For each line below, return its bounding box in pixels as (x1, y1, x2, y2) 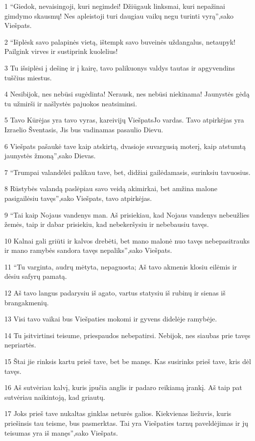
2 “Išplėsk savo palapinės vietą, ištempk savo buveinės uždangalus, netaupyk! (4, 36, 235, 47)
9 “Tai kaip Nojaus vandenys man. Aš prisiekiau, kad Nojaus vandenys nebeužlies (4, 209, 250, 220)
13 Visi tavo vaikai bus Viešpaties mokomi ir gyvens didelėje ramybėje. (4, 314, 217, 324)
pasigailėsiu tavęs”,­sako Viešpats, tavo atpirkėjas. (4, 193, 152, 203)
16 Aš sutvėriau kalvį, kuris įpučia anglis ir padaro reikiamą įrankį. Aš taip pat (4, 382, 242, 392)
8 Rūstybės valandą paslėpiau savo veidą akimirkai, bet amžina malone (4, 183, 217, 194)
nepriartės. (4, 340, 36, 350)
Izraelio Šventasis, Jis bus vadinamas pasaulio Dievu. (4, 124, 163, 134)
